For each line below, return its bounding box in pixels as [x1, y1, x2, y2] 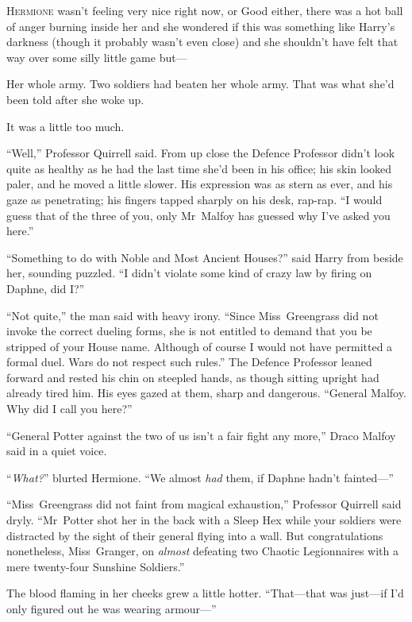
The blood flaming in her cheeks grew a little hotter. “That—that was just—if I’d [6, 585, 404, 601]
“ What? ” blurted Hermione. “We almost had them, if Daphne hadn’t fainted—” [6, 469, 394, 485]
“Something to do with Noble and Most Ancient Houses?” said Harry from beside [6, 249, 403, 265]
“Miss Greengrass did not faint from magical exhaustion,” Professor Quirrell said [6, 496, 402, 512]
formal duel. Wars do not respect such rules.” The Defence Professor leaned [6, 353, 372, 370]
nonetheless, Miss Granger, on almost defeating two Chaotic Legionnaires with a [6, 543, 399, 559]
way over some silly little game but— [6, 48, 187, 65]
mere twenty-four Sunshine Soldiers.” [6, 558, 185, 574]
